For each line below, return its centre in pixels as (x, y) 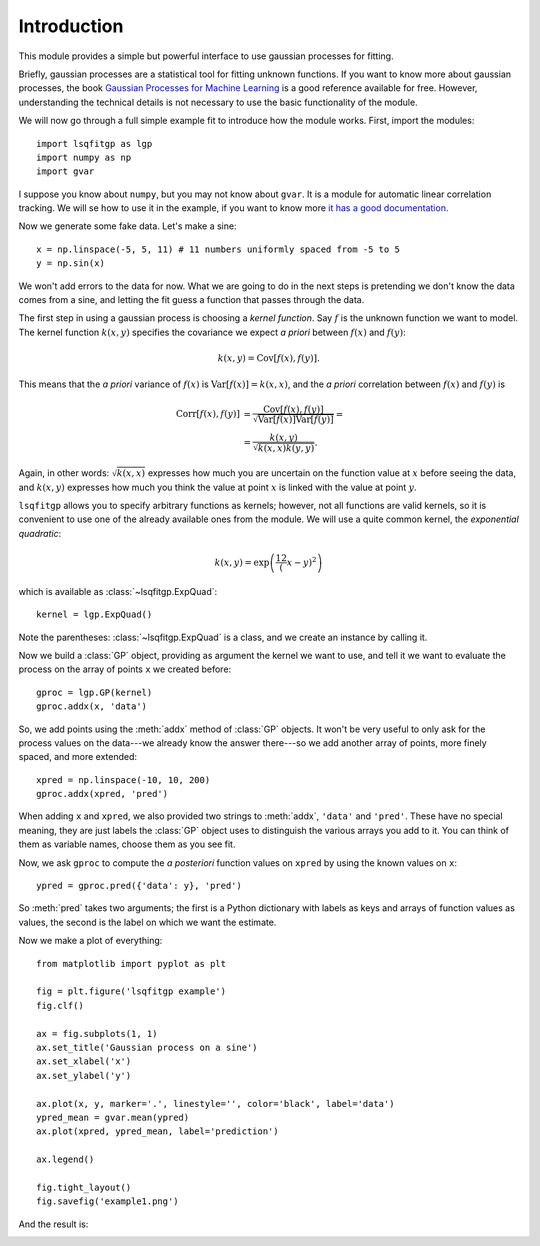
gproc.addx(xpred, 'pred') (102, 794)
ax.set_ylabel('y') (84, 1075)
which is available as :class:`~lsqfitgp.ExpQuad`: (118, 591)
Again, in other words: (64, 472)
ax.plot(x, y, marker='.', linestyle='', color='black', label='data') (215, 1103)
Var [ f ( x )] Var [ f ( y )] (295, 419)
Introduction (71, 26)
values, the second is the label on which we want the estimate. (147, 922)
